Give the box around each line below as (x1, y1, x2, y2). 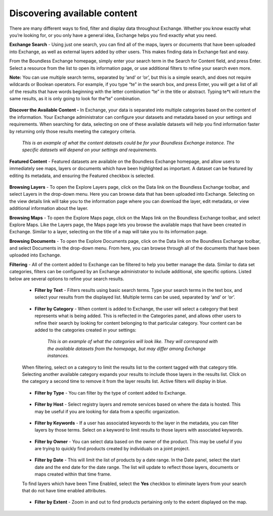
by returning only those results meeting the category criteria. (9, 128, 136, 134)
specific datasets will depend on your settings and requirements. (22, 147, 158, 153)
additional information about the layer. (9, 205, 88, 211)
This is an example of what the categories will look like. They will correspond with (47, 338, 218, 345)
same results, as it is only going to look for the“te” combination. (9, 96, 141, 102)
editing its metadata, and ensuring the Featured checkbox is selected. (9, 173, 155, 179)
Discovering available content (9, 8, 138, 19)
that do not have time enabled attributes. (22, 488, 107, 494)
